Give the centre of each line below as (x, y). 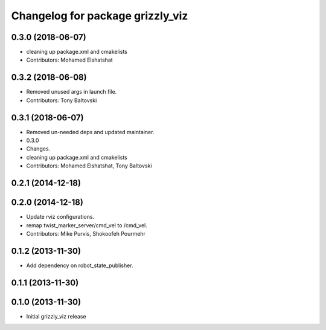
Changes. (38, 149)
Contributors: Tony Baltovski (62, 100)
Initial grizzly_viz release (56, 316)
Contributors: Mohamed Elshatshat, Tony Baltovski (89, 166)
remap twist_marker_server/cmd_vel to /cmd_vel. (87, 225)
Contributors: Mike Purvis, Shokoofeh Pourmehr (86, 233)
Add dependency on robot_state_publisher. (80, 265)
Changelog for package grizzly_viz (100, 16)
